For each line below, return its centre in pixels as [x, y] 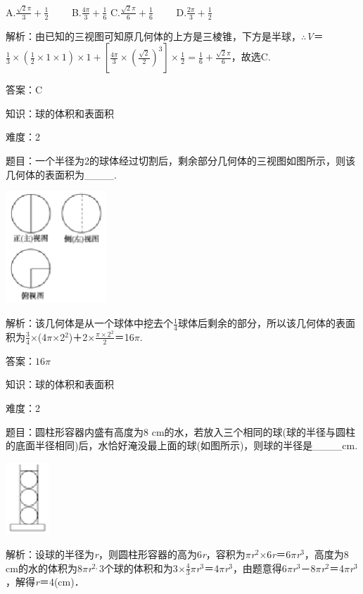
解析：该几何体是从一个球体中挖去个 [89, 323]
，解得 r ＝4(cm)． [45, 582]
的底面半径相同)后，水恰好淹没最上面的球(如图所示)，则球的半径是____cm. [182, 445]
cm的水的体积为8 [44, 568]
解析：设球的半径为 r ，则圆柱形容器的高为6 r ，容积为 [126, 554]
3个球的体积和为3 [138, 568]
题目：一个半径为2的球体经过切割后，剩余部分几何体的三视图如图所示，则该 [180, 160]
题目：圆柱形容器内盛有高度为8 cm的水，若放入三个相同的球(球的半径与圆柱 [180, 431]
